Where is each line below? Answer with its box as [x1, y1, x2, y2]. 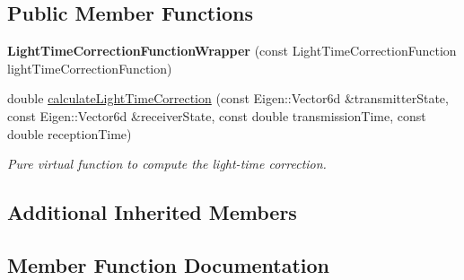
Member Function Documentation [7, 250, 330, 278]
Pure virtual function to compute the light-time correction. [7, 154, 327, 173]
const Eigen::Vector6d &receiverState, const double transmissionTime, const [7, 106, 426, 125]
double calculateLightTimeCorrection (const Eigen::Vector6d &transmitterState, [7, 89, 449, 108]
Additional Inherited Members [7, 198, 297, 226]
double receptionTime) [7, 124, 132, 143]
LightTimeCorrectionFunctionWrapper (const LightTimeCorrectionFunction [7, 41, 457, 60]
